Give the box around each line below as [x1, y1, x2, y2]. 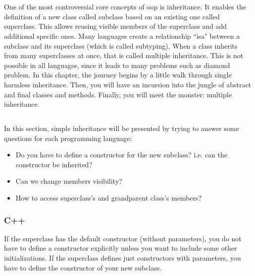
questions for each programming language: [4, 133, 132, 143]
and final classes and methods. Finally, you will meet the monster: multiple [4, 89, 232, 99]
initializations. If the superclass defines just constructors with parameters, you [4, 253, 241, 263]
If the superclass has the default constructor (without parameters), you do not [4, 233, 242, 243]
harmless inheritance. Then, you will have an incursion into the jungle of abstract [4, 79, 252, 89]
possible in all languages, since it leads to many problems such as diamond [4, 60, 230, 70]
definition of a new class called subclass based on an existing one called [4, 11, 220, 21]
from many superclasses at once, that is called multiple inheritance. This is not [4, 50, 244, 61]
